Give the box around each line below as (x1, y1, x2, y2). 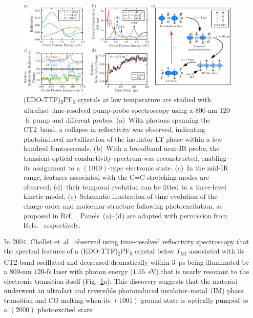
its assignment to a (23, 162, 80, 172)
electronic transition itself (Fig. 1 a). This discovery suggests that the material (4, 276, 237, 286)
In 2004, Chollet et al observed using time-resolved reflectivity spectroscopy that (4, 236, 249, 246)
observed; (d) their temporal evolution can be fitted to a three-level (23, 181, 226, 191)
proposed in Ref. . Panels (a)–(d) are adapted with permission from (23, 210, 228, 220)
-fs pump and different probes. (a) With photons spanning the (23, 114, 211, 125)
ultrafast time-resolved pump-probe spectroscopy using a (23, 105, 193, 115)
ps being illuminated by (178, 256, 250, 267)
